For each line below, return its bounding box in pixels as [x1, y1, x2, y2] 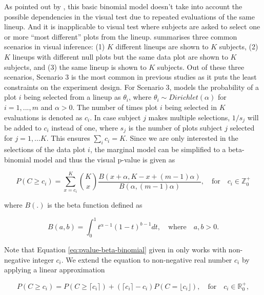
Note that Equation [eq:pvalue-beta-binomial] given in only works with [4, 244, 227, 255]
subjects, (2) [219, 41, 258, 52]
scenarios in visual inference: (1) [4, 41, 105, 52]
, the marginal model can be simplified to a [90, 144, 226, 155]
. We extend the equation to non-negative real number [61, 254, 232, 265]
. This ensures [46, 133, 90, 143]
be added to [4, 122, 42, 133]
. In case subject [90, 112, 141, 122]
